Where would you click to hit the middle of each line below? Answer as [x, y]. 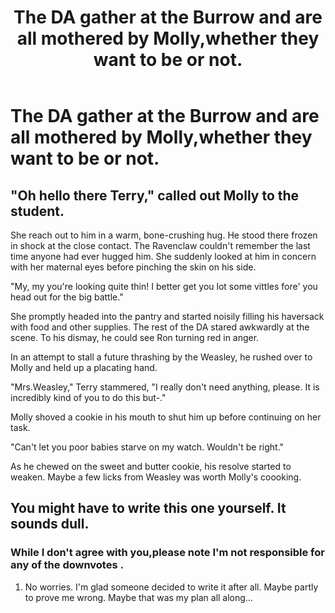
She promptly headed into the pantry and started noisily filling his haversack [167, 316]
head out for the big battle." [67, 297]
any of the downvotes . [67, 565]
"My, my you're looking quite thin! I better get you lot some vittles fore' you [164, 286]
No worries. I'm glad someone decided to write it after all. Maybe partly [171, 587]
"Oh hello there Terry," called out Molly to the [155, 195]
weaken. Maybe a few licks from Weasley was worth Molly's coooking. [156, 477]
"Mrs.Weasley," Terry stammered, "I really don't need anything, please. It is [165, 387]
